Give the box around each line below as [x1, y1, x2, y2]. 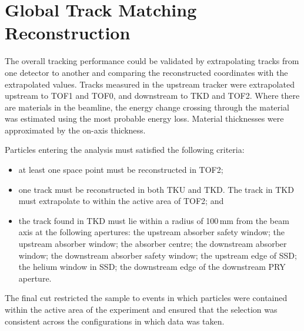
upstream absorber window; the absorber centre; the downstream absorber [18, 238, 287, 250]
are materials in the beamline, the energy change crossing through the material [5, 101, 289, 113]
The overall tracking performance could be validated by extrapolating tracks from [5, 55, 299, 67]
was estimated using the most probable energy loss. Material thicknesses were [5, 112, 284, 125]
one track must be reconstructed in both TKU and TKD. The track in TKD [18, 183, 294, 195]
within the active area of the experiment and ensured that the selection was [5, 303, 278, 315]
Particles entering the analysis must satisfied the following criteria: [5, 143, 245, 156]
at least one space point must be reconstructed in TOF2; [18, 163, 223, 176]
